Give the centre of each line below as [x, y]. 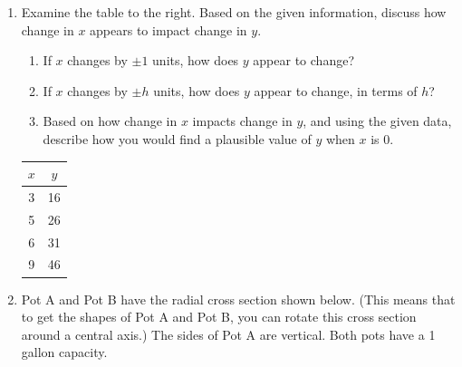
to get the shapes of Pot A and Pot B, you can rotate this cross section [219, 317]
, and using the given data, [377, 121]
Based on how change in [110, 121]
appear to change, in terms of [336, 90]
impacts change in [242, 121]
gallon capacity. [64, 352]
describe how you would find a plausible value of [177, 138]
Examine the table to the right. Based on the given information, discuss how [234, 12]
